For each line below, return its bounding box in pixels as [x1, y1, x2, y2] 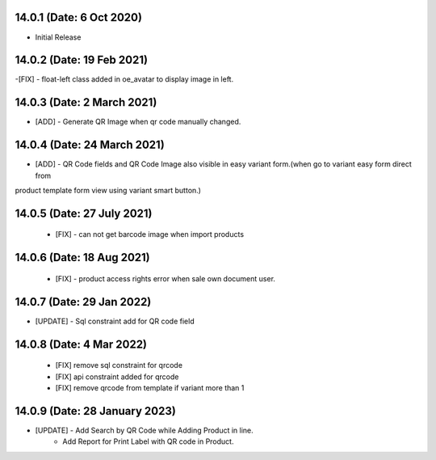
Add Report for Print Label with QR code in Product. [62, 437, 234, 446]
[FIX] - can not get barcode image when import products [55, 230, 245, 239]
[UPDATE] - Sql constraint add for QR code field [35, 316, 195, 326]
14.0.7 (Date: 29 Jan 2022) [15, 295, 152, 309]
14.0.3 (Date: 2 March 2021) [15, 95, 157, 109]
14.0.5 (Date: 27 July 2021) [15, 206, 153, 220]
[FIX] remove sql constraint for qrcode [55, 361, 183, 370]
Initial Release [35, 32, 82, 42]
